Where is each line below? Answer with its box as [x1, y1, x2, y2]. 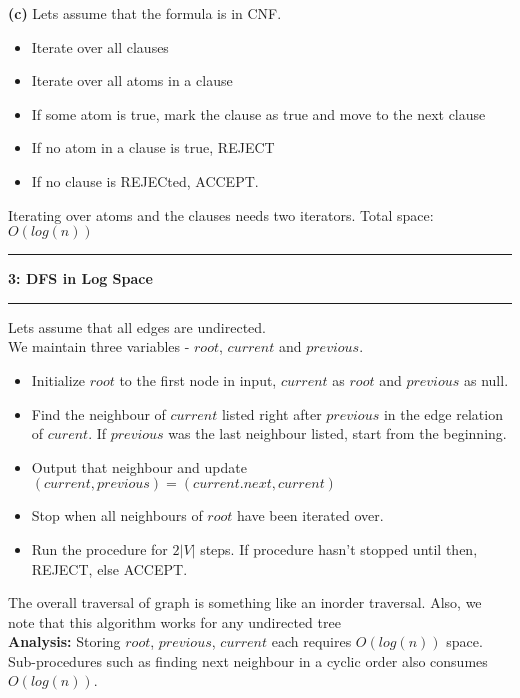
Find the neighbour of [31, 403, 166, 424]
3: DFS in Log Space [8, 268, 153, 289]
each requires [271, 631, 352, 652]
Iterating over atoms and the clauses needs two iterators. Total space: [8, 204, 434, 225]
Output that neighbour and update [31, 456, 247, 477]
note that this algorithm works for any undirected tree [8, 611, 341, 632]
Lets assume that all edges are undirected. [8, 316, 266, 337]
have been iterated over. [236, 505, 384, 526]
